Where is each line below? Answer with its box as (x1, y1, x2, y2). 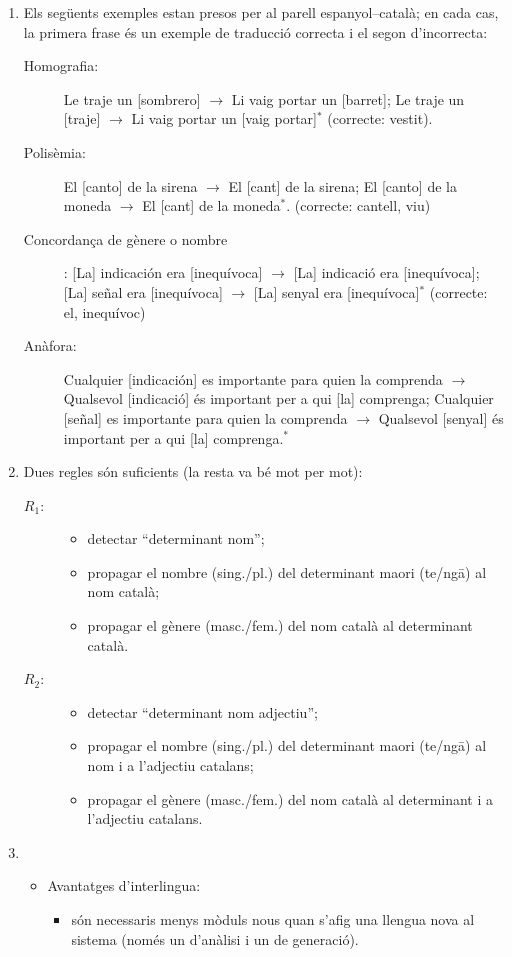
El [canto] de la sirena (63, 175, 198, 196)
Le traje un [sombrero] (63, 88, 201, 109)
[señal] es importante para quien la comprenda (63, 407, 348, 428)
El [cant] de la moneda (142, 195, 281, 216)
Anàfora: (23, 335, 77, 356)
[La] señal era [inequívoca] (63, 281, 223, 302)
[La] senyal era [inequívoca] (253, 281, 420, 302)
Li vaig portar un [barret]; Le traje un (231, 88, 465, 109)
